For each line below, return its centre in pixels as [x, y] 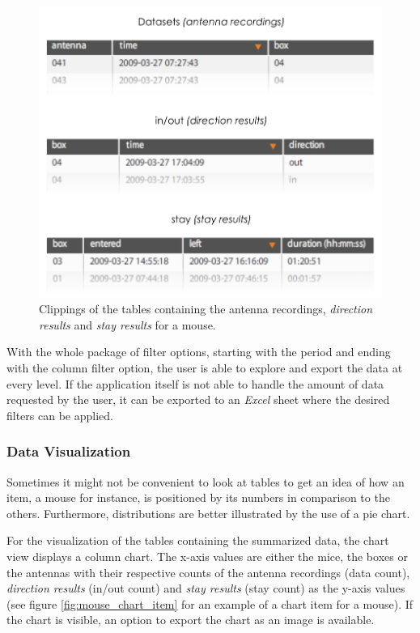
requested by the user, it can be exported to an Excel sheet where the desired [198, 399]
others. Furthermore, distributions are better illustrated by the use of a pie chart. [208, 513]
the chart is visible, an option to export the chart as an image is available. [191, 620]
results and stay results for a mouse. [127, 324]
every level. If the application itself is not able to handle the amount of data [195, 383]
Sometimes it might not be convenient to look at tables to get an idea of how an [206, 481]
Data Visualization [69, 451]
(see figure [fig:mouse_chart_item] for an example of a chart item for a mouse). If [210, 603]
